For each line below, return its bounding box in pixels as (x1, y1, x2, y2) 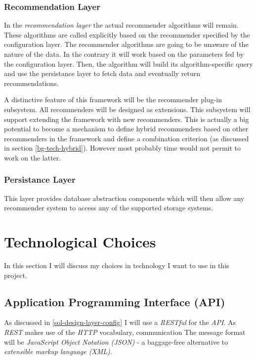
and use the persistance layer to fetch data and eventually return (4, 68, 201, 79)
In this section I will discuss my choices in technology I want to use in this (4, 260, 229, 271)
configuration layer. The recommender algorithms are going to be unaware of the (4, 39, 249, 49)
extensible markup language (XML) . (4, 346, 112, 357)
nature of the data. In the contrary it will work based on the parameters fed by (4, 49, 244, 59)
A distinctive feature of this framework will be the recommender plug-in (4, 94, 222, 105)
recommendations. (4, 78, 59, 88)
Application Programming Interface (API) (4, 294, 225, 309)
